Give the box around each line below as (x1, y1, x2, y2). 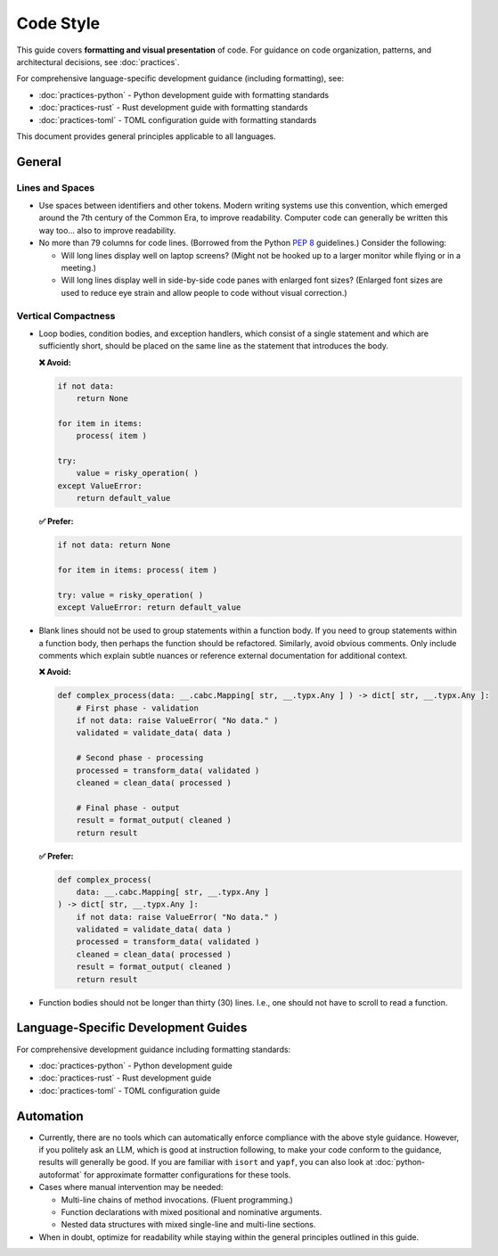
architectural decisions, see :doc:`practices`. (16, 56, 180, 67)
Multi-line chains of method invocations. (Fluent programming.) (61, 1194, 293, 1205)
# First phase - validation (76, 702, 200, 713)
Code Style (16, 13, 101, 33)
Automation (16, 1108, 84, 1123)
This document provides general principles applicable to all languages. (16, 130, 276, 142)
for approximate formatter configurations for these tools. (83, 1169, 291, 1180)
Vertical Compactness (16, 309, 116, 322)
